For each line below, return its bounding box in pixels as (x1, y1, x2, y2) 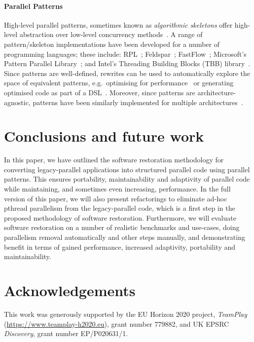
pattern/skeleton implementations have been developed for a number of (4, 38, 219, 49)
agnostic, (4, 97, 31, 107)
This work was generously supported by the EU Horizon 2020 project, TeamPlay (4, 308, 248, 319)
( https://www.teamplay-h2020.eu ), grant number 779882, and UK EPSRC (4, 318, 229, 329)
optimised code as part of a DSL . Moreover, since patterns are (4, 87, 195, 97)
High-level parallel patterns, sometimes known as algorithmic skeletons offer (4, 19, 233, 30)
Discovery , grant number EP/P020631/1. (4, 328, 128, 339)
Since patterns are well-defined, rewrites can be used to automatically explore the (4, 68, 250, 78)
